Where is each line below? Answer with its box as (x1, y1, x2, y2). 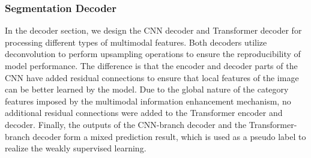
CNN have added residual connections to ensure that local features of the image (5, 71, 299, 84)
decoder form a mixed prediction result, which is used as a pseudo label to (32, 130, 306, 142)
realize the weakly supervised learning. (5, 142, 146, 154)
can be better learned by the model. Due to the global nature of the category (5, 83, 289, 96)
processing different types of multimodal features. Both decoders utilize (5, 35, 267, 48)
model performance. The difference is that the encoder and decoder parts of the (5, 59, 298, 71)
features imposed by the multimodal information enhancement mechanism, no (5, 94, 291, 107)
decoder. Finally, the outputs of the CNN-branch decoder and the (5, 118, 247, 130)
